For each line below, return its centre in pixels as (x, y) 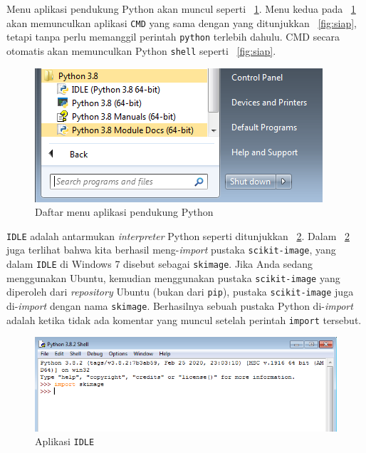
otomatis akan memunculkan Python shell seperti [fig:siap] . (141, 50)
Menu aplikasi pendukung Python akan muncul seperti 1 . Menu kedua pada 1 (181, 9)
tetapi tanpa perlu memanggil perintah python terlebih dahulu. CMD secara (173, 37)
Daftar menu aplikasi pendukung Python (124, 212)
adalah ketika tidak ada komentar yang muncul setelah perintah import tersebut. (184, 319)
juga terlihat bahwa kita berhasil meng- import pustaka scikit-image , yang (171, 250)
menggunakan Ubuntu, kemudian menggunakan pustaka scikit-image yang (173, 277)
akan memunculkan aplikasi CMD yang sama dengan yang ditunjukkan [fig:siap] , (182, 22)
